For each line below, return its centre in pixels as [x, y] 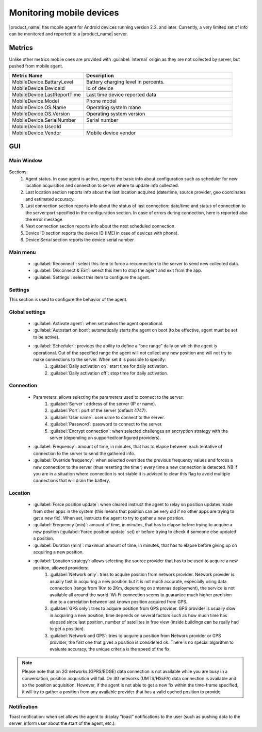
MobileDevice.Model [35, 101]
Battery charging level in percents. [125, 81]
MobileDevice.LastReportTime [46, 95]
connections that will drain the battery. [72, 481]
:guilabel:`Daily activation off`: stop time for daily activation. [109, 373]
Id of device [100, 88]
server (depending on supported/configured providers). [105, 438]
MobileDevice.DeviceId [38, 88]
